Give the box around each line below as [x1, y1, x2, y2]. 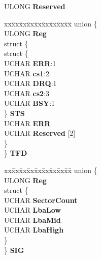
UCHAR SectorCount [4, 194, 78, 205]
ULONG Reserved [4, 1, 65, 11]
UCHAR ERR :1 [4, 57, 56, 68]
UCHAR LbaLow [4, 205, 61, 215]
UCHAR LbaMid [4, 214, 61, 225]
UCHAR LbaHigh [4, 224, 64, 235]
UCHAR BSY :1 [4, 98, 55, 108]
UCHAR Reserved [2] [4, 128, 76, 138]
